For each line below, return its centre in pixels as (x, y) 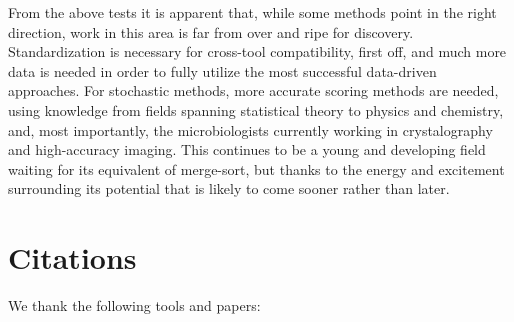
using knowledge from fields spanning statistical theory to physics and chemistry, (256, 109)
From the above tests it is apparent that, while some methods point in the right (252, 12)
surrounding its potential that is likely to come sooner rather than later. (229, 188)
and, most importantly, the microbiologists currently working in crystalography (250, 129)
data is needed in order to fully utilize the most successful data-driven (222, 70)
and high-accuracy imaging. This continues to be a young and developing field (247, 149)
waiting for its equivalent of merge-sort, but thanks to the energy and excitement (256, 168)
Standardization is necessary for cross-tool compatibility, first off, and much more (257, 51)
